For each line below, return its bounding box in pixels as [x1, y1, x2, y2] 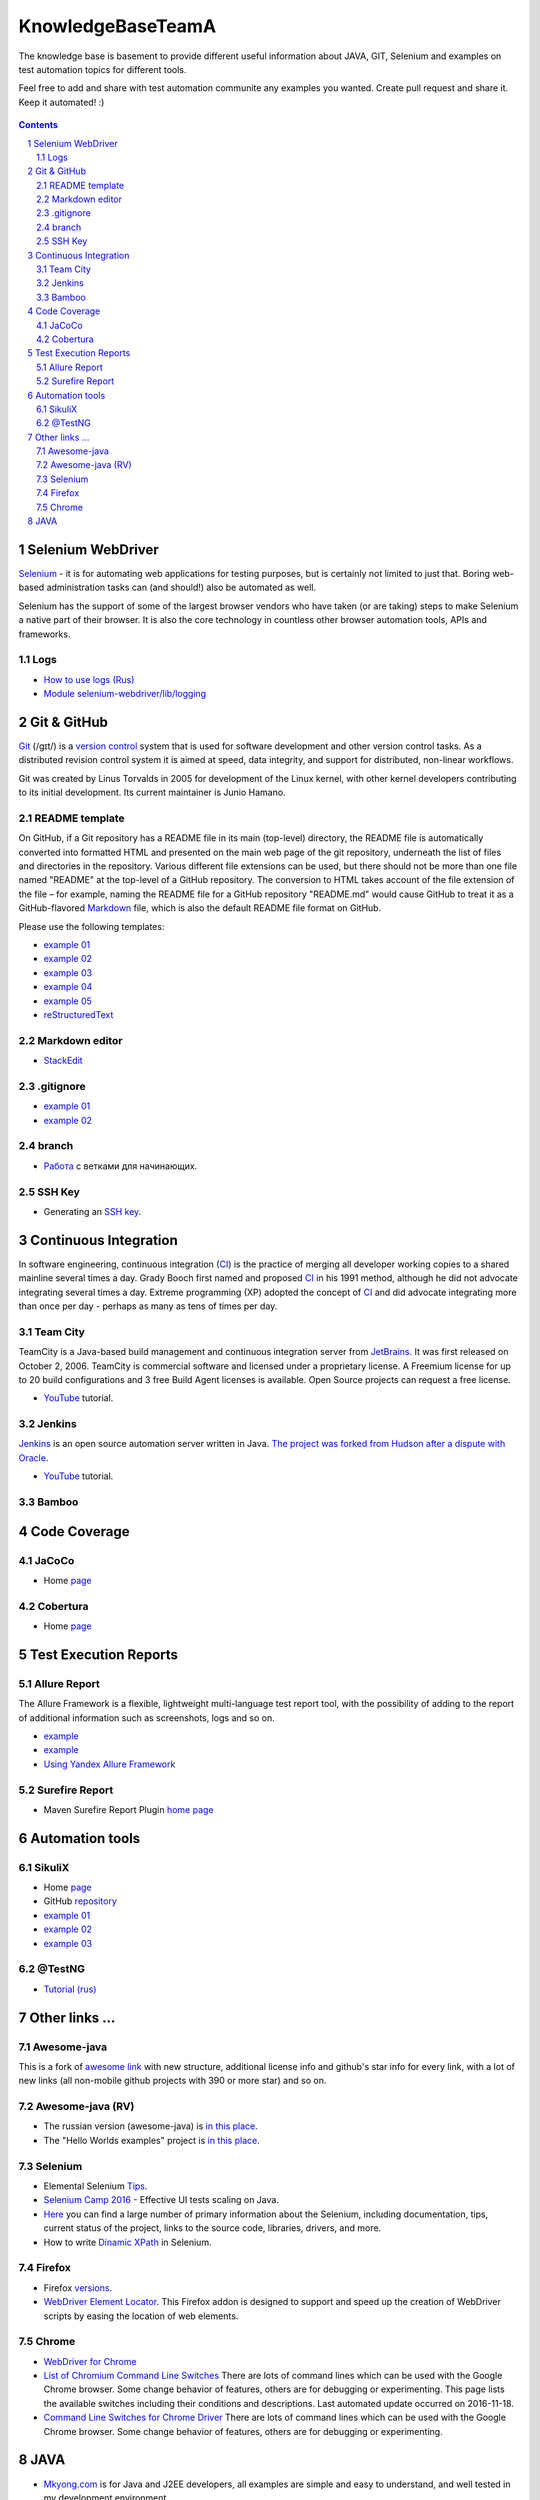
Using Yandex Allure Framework [43, 1758, 176, 1770]
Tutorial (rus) [43, 1983, 97, 1995]
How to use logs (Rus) [43, 673, 135, 685]
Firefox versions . [43, 2281, 113, 2294]
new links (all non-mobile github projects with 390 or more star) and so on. [18, 2075, 327, 2087]
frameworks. [18, 628, 71, 640]
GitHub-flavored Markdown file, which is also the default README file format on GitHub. [18, 902, 382, 914]
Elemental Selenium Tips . [43, 2180, 148, 2192]
